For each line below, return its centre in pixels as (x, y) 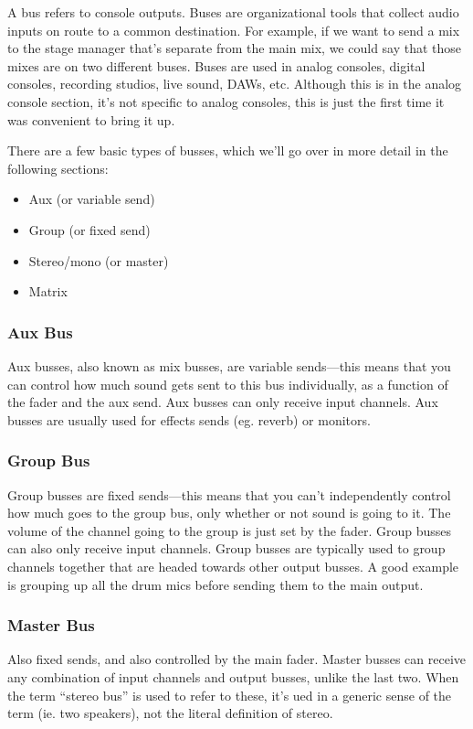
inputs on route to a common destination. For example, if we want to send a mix (234, 30)
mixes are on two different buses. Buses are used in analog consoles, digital (216, 65)
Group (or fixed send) (89, 229)
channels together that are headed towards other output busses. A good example (233, 566)
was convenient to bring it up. (91, 119)
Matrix (48, 291)
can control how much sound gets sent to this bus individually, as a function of (228, 384)
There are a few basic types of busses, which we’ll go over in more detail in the (228, 150)
